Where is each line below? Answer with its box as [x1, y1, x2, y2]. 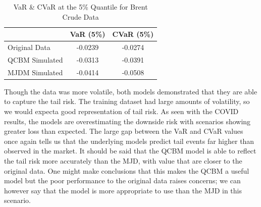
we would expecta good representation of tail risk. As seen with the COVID [4, 106, 239, 116]
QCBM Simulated [8, 54, 63, 65]
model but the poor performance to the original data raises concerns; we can [4, 175, 241, 186]
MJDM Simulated [8, 67, 63, 77]
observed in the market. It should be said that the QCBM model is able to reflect [4, 145, 256, 156]
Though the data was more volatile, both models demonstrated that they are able [4, 86, 257, 96]
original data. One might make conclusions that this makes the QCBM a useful [4, 165, 249, 176]
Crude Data [62, 11, 99, 22]
